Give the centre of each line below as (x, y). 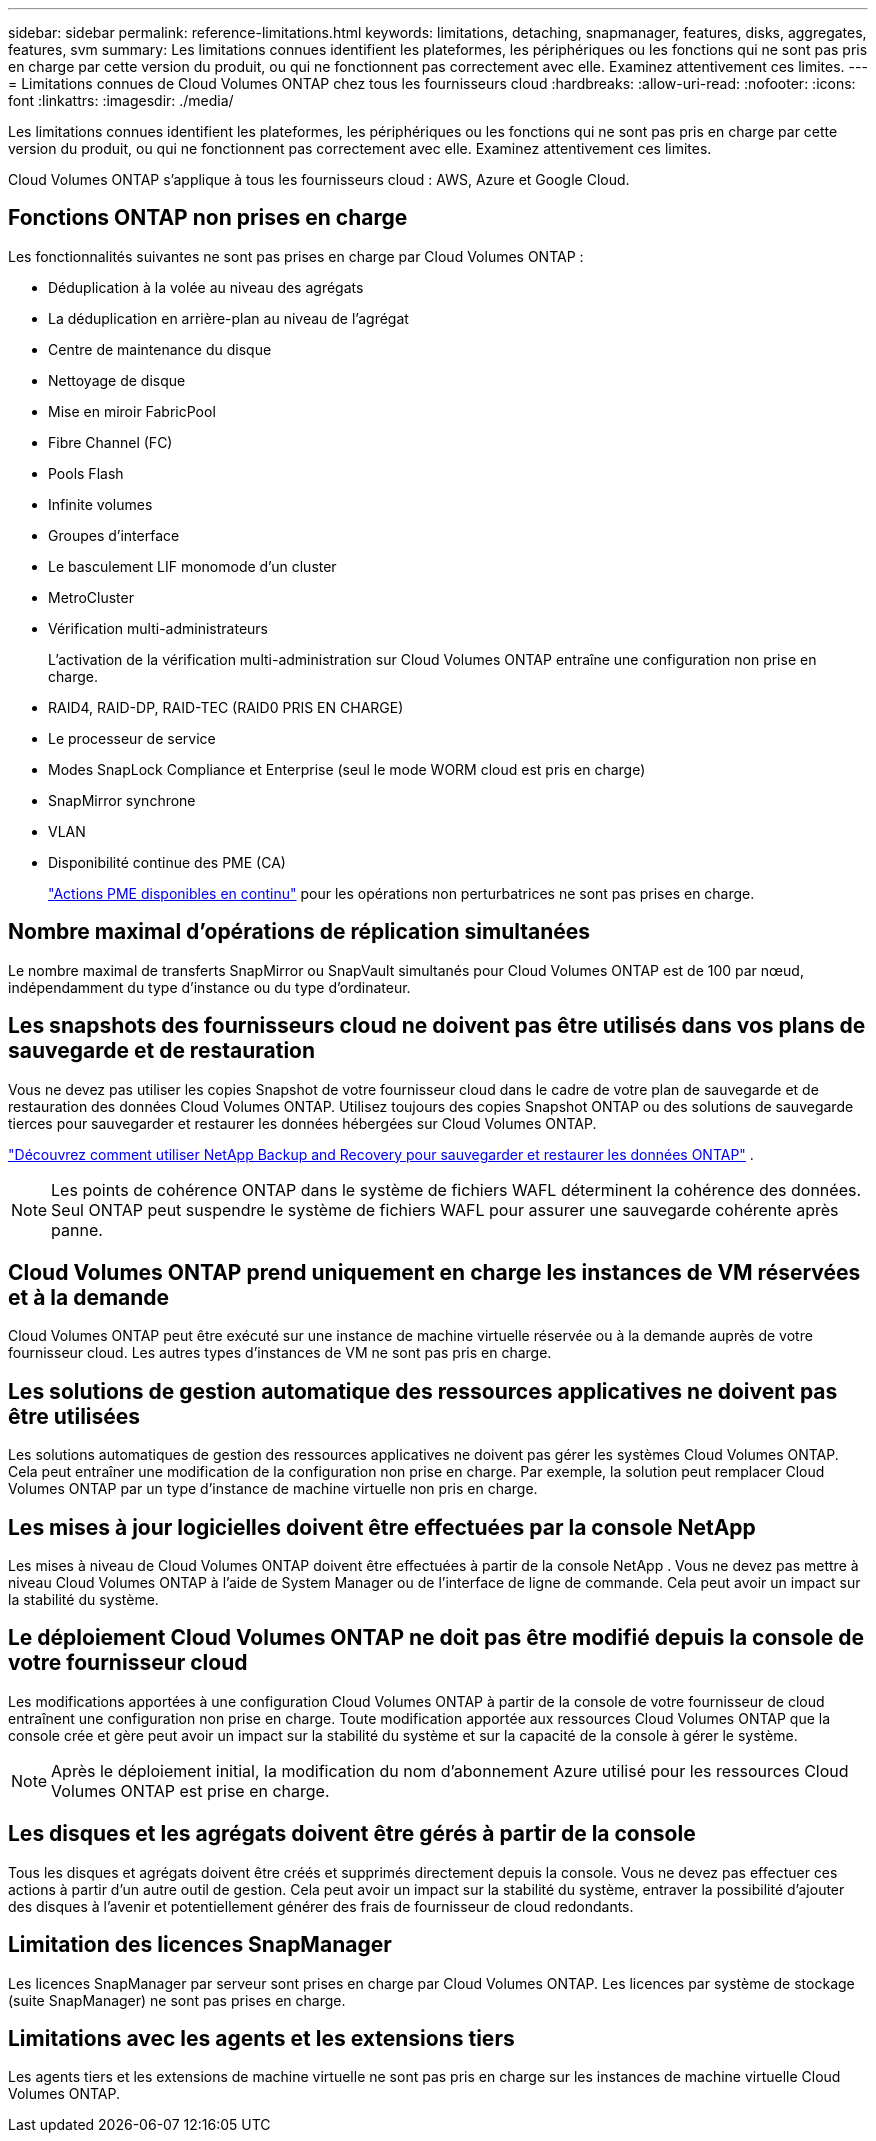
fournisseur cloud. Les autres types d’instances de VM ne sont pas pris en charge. (280, 1353)
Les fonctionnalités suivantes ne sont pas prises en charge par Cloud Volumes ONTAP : (296, 256)
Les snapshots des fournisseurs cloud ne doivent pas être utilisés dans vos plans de (437, 1026)
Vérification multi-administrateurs (158, 628)
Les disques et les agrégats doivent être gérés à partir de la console (352, 1834)
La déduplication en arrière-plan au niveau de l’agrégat (228, 318)
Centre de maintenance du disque (160, 349)
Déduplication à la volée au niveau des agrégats (206, 287)
